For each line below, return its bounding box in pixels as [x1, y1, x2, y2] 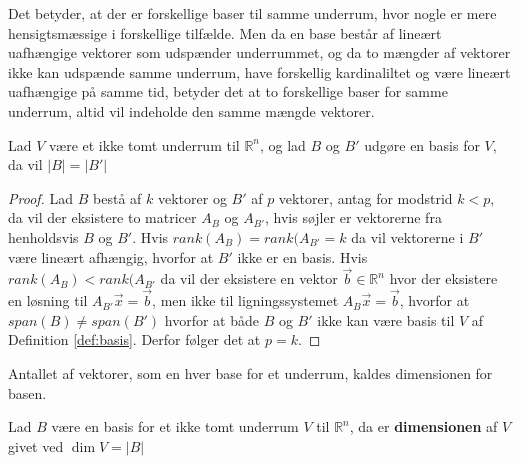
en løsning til [8, 290, 88, 311]
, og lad [260, 134, 306, 155]
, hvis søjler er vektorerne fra [264, 207, 442, 228]
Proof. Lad [8, 187, 74, 208]
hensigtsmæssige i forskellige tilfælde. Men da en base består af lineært [8, 22, 442, 43]
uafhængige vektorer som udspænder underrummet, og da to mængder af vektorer [8, 42, 511, 63]
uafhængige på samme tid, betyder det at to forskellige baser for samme [8, 81, 448, 102]
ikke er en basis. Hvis [237, 246, 368, 267]
